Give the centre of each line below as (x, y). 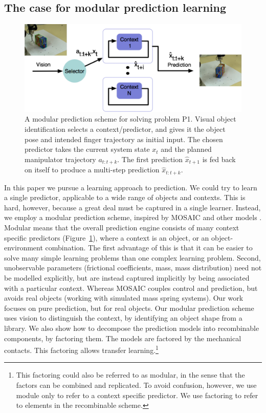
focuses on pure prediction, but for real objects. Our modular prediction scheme (129, 308)
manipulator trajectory (60, 159)
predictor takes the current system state (87, 149)
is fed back (219, 159)
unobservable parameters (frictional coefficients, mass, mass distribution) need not (133, 268)
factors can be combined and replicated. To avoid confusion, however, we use (136, 385)
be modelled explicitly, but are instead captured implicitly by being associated (127, 278)
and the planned (186, 149)
